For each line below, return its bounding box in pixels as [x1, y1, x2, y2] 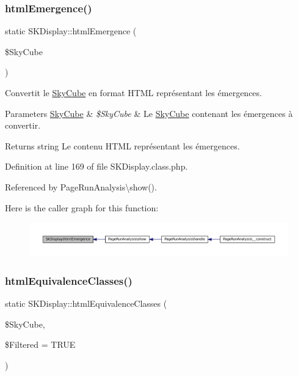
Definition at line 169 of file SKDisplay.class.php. [5, 160, 188, 173]
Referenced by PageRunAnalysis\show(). [5, 180, 157, 193]
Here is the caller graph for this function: [5, 201, 159, 214]
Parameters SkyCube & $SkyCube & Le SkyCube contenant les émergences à [5, 107, 293, 119]
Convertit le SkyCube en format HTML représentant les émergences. [5, 86, 262, 99]
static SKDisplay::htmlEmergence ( [5, 24, 137, 37]
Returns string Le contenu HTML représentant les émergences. [5, 139, 240, 152]
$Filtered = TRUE [5, 338, 76, 351]
